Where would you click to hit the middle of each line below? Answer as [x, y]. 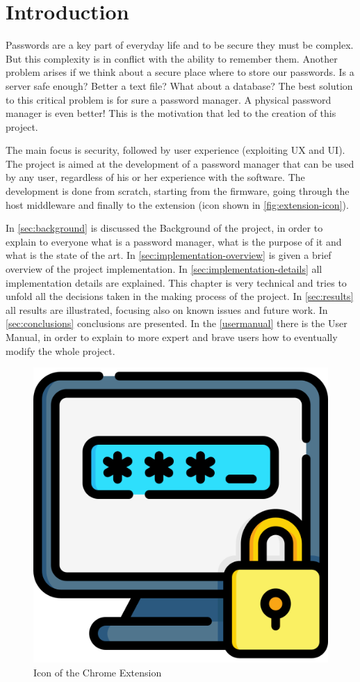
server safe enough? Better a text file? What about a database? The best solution [179, 85]
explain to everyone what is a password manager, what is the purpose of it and [174, 241]
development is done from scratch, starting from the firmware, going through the [178, 191]
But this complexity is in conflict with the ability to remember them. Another [172, 58]
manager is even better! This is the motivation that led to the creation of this [171, 113]
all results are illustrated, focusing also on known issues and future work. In [167, 309]
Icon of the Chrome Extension [98, 672]
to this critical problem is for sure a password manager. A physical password [169, 99]
